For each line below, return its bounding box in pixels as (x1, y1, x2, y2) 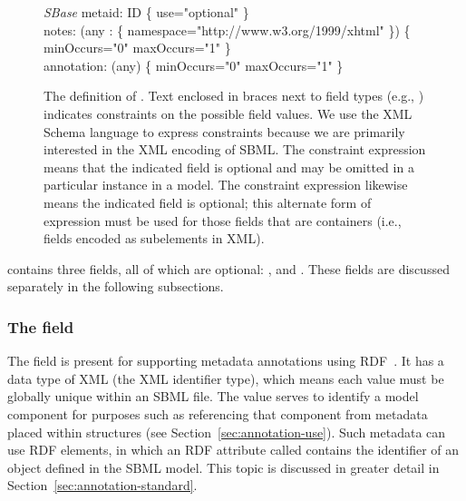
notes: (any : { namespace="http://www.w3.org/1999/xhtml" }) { (44, 20, 411, 39)
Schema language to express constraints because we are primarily (44, 122, 405, 141)
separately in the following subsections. (7, 277, 224, 296)
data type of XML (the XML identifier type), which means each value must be (7, 368, 444, 388)
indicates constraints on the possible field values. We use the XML (44, 103, 413, 123)
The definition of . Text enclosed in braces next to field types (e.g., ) (44, 86, 424, 105)
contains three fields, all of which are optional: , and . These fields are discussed (7, 259, 450, 278)
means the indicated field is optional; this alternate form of (44, 192, 372, 211)
